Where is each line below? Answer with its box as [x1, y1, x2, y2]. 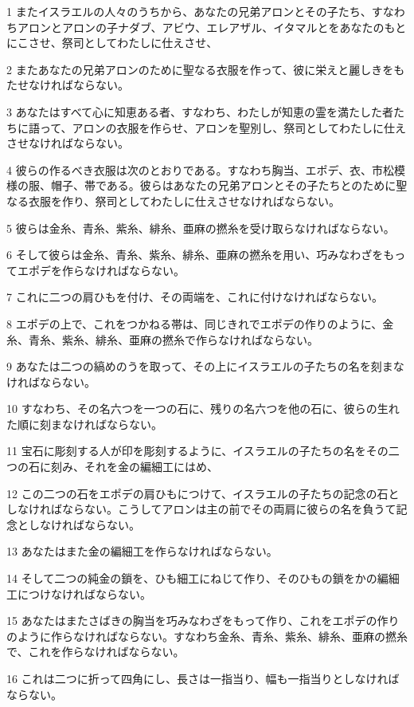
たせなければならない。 [6, 77, 129, 93]
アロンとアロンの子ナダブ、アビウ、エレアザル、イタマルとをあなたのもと [17, 18, 407, 35]
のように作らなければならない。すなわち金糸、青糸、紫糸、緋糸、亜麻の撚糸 [6, 627, 408, 644]
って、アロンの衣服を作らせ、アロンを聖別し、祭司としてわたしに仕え [39, 119, 406, 136]
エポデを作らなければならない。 [17, 261, 185, 278]
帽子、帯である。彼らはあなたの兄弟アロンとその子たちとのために [50, 177, 396, 194]
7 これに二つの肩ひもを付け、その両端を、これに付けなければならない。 [6, 289, 383, 305]
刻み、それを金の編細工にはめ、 [50, 458, 218, 475]
